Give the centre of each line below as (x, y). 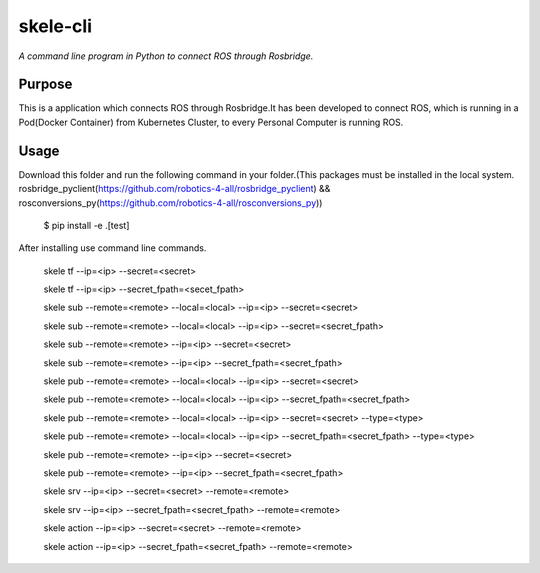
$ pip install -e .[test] (86, 225)
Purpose (45, 84)
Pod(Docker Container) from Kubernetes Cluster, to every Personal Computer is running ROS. (211, 122)
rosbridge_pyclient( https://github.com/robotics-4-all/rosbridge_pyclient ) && (174, 189)
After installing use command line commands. (112, 248)
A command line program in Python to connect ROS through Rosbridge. (166, 56)
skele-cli (55, 26)
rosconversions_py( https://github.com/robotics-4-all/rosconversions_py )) (170, 202)
